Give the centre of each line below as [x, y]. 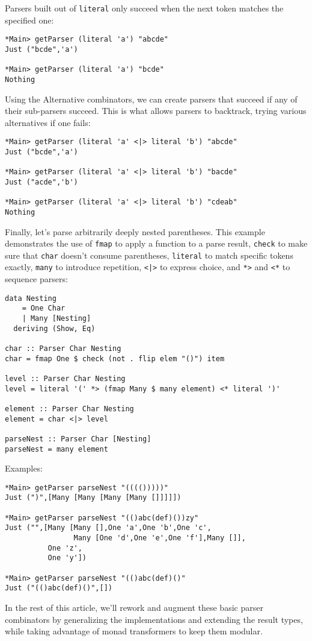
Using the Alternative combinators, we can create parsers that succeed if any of [151, 99]
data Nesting [31, 298]
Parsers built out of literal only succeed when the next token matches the [144, 8]
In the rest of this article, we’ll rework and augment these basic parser [134, 608]
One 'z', [65, 548]
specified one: [29, 20]
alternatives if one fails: [48, 122]
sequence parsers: [36, 279]
